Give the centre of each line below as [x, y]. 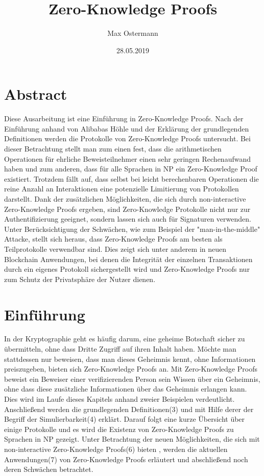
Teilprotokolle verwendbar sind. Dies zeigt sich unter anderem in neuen [115, 248]
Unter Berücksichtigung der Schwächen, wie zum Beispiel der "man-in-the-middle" [132, 229]
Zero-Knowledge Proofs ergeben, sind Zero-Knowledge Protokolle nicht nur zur [127, 209]
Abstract [36, 94]
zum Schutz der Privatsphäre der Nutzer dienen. [80, 279]
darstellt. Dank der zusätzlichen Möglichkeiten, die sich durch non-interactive [125, 199]
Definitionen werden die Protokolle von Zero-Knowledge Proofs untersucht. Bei [127, 138]
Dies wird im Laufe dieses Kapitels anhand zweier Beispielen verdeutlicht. [119, 399]
